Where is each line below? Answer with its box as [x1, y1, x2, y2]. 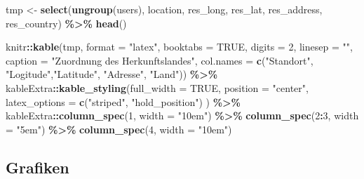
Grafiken [6, 156, 69, 178]
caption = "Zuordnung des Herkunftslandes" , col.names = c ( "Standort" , [6, 53, 314, 67]
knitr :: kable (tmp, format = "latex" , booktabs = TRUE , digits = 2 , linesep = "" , [6, 39, 353, 54]
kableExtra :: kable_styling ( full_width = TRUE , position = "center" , [6, 80, 309, 95]
